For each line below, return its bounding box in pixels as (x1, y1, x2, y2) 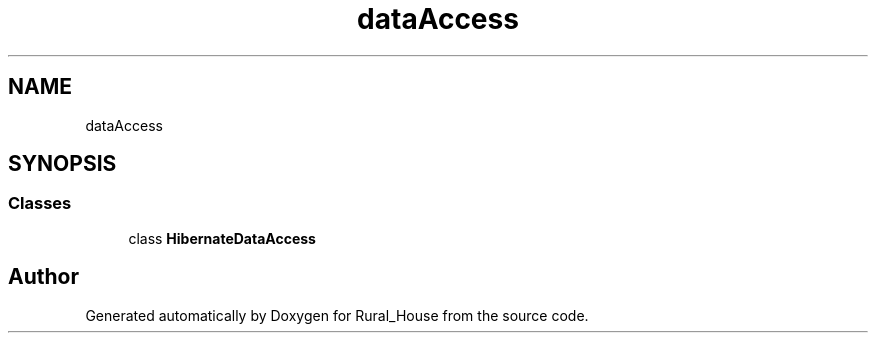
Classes (8, 193, 72, 214)
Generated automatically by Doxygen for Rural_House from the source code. (85, 306, 589, 324)
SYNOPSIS (8, 151, 117, 177)
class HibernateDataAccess (128, 229, 316, 247)
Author (8, 264, 79, 290)
